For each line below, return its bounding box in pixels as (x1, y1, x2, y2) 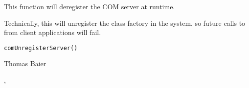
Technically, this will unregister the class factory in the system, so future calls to (4, 18, 246, 28)
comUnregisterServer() (4, 44, 78, 52)
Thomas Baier (4, 58, 46, 69)
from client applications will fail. (4, 27, 101, 37)
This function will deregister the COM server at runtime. (4, 1, 175, 11)
